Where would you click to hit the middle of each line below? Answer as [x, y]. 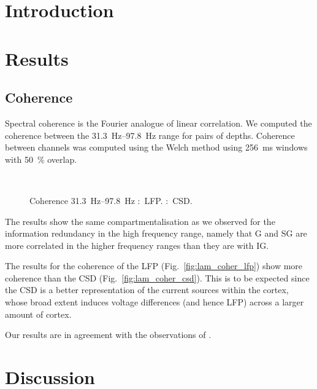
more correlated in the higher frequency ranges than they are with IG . [137, 245]
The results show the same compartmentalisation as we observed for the [140, 221]
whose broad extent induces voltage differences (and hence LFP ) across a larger [155, 302]
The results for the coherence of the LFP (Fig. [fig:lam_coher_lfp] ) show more [154, 266]
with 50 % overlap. [41, 159]
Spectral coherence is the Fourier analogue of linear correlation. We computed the [158, 123]
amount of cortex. [38, 314]
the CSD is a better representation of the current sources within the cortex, [147, 290]
